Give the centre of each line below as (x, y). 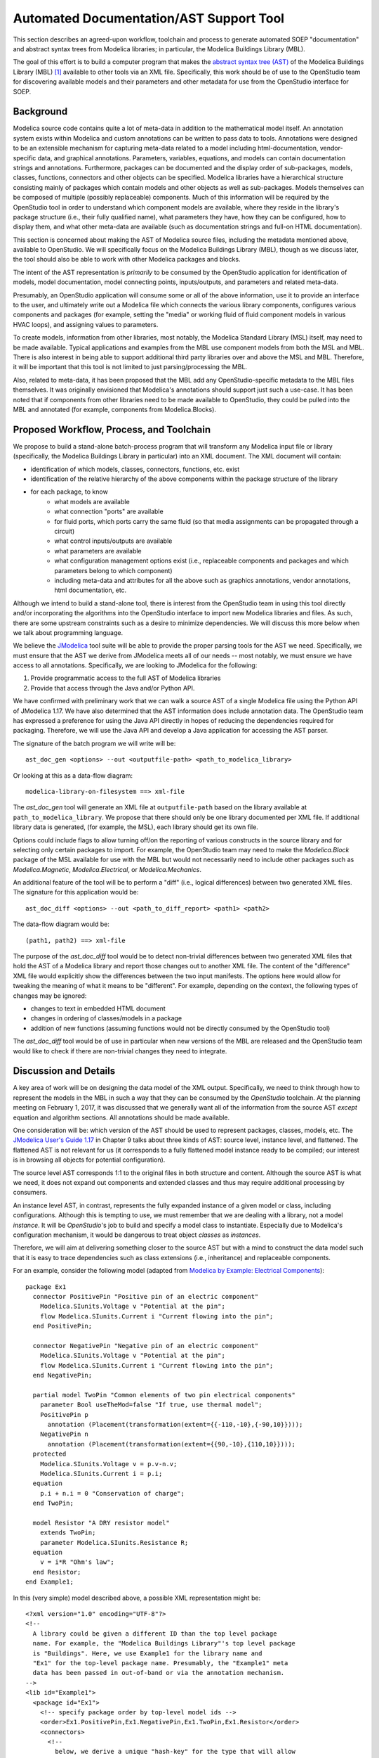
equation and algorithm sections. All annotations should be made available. (121, 1117)
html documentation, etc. (91, 590)
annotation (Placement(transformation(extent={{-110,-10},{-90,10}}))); (175, 1424)
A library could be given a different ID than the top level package (155, 1634)
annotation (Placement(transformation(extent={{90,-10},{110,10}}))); (172, 1444)
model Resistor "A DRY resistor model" (101, 1523)
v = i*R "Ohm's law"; (77, 1562)
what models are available (92, 501)
